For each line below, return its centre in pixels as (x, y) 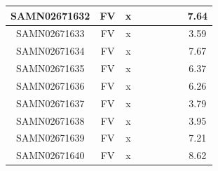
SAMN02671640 (50, 155)
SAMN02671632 (50, 15)
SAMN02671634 (50, 51)
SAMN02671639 (50, 138)
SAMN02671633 (50, 33)
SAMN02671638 (50, 120)
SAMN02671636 (50, 85)
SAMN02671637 (50, 103)
